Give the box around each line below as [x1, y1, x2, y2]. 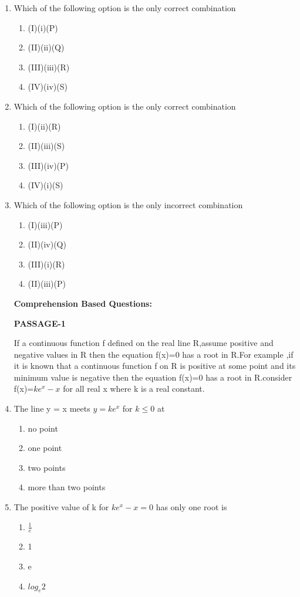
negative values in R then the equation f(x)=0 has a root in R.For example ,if [14, 348, 294, 360]
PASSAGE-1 [14, 317, 66, 329]
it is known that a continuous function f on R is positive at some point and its [14, 359, 296, 372]
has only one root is [156, 501, 227, 513]
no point [28, 422, 58, 434]
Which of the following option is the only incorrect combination [14, 198, 243, 211]
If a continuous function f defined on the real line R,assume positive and [14, 337, 274, 349]
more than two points [28, 481, 106, 493]
